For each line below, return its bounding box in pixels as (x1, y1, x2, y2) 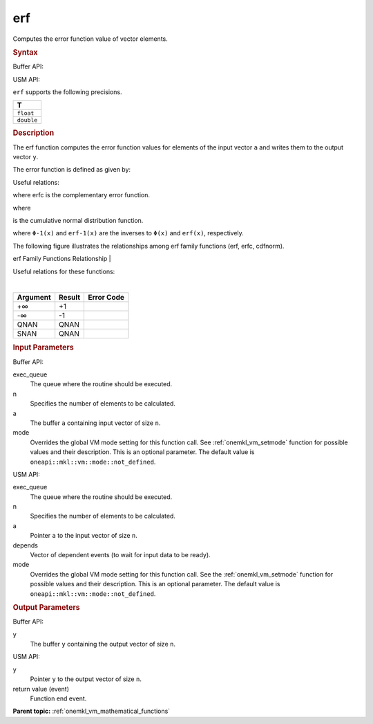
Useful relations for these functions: (12, 267, 115, 275)
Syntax (12, 47, 38, 57)
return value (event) (12, 685, 69, 693)
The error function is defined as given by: (12, 165, 131, 174)
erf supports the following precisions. (12, 87, 122, 96)
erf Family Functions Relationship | (12, 255, 111, 263)
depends (12, 541, 38, 550)
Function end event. (30, 694, 87, 703)
